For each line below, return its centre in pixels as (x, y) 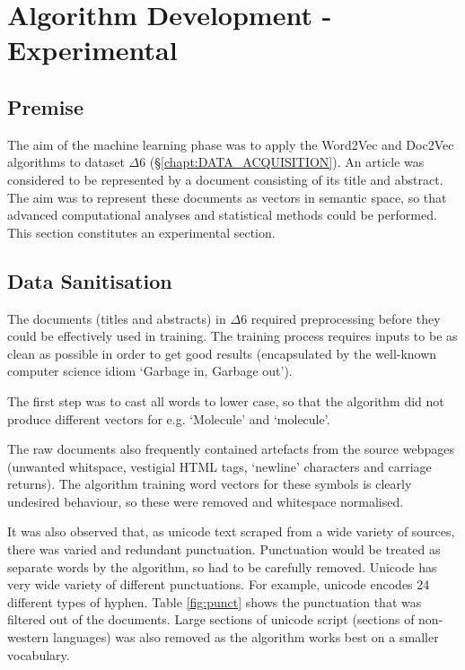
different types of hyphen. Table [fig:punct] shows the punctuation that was (215, 601)
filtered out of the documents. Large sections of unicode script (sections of (211, 619)
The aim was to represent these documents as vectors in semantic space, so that (227, 197)
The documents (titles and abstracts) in (117, 318)
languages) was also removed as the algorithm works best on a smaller (246, 637)
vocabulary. (39, 654)
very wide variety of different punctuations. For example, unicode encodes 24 (219, 584)
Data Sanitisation (90, 280)
